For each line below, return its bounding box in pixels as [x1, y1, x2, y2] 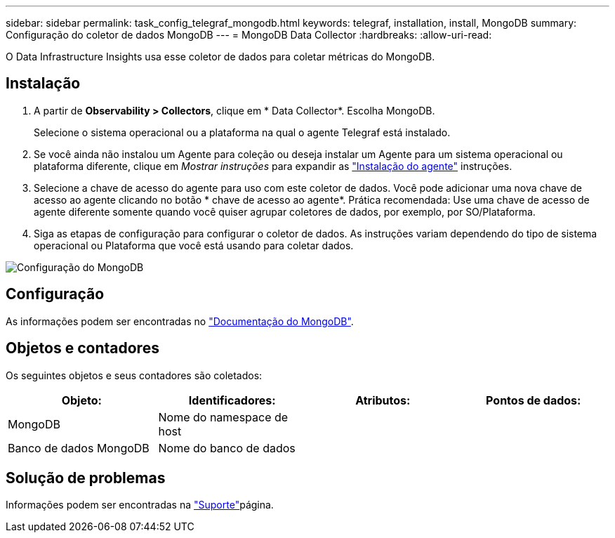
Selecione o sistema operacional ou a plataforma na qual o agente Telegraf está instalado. [34, 126, 451, 138]
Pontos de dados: [486, 393, 581, 407]
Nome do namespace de [158, 409, 289, 424]
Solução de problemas [6, 468, 166, 487]
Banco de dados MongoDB [8, 440, 150, 455]
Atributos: [355, 393, 411, 407]
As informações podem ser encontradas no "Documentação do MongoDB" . [6, 315, 354, 327]
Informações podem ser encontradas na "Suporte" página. [6, 499, 274, 511]
